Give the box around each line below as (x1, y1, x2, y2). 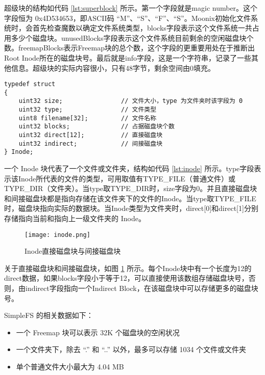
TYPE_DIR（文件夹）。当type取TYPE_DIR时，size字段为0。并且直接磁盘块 (4, 183, 257, 194)
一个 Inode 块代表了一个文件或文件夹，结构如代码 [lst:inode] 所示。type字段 (4, 163, 254, 174)
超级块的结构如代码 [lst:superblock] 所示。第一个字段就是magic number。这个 (4, 3, 258, 13)
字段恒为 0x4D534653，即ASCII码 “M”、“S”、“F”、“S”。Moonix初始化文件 (4, 12, 251, 23)
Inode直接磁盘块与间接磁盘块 (25, 246, 121, 256)
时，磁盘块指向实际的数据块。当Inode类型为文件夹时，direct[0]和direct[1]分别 (4, 203, 258, 213)
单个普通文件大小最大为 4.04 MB (16, 361, 124, 372)
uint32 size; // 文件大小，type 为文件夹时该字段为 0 (18, 97, 243, 105)
